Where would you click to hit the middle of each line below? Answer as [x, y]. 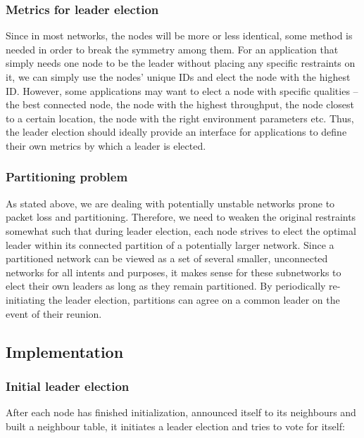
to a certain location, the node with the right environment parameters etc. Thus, [180, 118]
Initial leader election [68, 386]
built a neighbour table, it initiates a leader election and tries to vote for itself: [175, 426]
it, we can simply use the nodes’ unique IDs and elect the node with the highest [178, 77]
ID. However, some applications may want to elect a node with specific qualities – [182, 90]
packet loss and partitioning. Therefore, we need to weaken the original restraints [181, 217]
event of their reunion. [54, 313]
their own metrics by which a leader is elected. [106, 145]
